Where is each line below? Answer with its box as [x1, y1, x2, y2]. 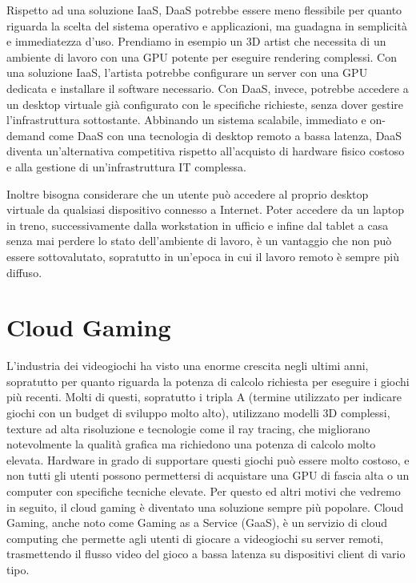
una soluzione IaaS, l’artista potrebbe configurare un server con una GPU [6, 64, 368, 81]
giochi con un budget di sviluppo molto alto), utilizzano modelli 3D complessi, [6, 404, 390, 420]
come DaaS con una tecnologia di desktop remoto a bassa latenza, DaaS [48, 127, 402, 143]
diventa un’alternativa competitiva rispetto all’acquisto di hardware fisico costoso [6, 143, 405, 159]
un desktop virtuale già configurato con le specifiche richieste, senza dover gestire [6, 95, 403, 112]
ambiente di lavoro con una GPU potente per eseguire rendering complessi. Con [6, 48, 397, 65]
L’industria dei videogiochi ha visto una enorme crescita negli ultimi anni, [6, 357, 369, 374]
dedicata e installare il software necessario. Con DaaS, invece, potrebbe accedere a [6, 79, 409, 96]
